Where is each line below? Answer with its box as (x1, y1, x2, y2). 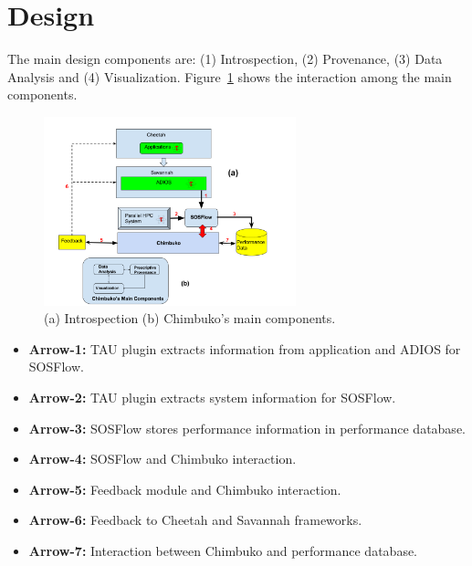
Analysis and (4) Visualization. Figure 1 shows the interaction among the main (7, 67, 452, 86)
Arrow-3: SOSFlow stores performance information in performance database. (28, 418, 466, 437)
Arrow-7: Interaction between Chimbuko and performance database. (28, 540, 417, 560)
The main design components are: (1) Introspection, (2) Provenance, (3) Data (7, 49, 443, 68)
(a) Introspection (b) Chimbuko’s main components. (44, 309, 336, 328)
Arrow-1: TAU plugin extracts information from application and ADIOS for (28, 339, 461, 358)
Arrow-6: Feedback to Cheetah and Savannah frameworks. (28, 510, 362, 529)
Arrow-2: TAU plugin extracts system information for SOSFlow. (28, 387, 396, 406)
